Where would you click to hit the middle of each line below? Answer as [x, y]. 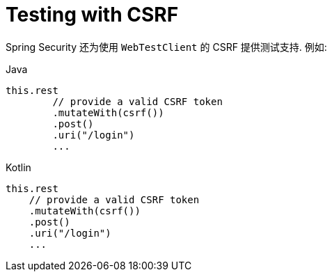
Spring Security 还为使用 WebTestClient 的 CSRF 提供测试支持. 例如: [166, 47]
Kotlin [18, 167]
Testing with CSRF [92, 15]
